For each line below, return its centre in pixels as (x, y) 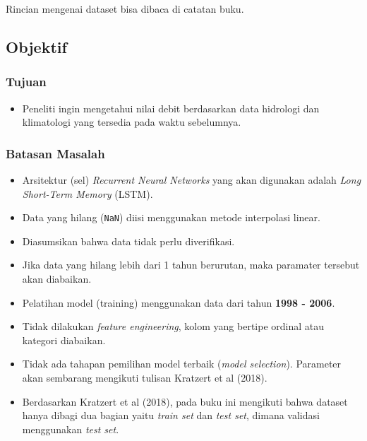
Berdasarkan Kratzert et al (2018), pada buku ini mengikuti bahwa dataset (185, 401)
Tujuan (26, 82)
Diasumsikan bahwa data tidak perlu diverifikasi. (128, 241)
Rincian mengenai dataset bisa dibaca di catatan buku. (125, 8)
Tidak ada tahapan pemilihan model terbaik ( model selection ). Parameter (182, 364)
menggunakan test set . (71, 429)
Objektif (36, 46)
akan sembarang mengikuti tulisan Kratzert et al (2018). (145, 377)
